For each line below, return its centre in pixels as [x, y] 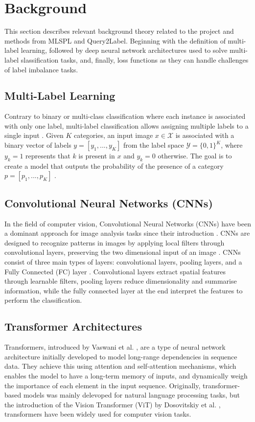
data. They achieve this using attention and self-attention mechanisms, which [120, 366]
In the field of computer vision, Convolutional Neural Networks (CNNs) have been [128, 223]
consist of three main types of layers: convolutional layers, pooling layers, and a [123, 262]
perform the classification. [43, 300]
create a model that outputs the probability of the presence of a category [114, 166]
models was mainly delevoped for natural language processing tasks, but [131, 395]
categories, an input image [113, 135]
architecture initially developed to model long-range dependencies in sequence [121, 356]
